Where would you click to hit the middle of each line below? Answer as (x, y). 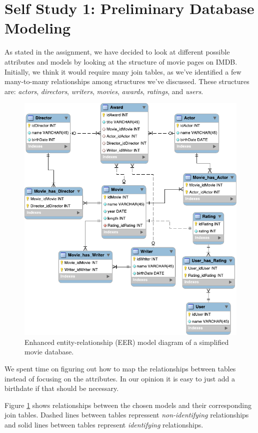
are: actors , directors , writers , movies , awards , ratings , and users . (104, 91)
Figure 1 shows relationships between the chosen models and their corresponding (128, 405)
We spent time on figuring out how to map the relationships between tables (120, 368)
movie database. (49, 352)
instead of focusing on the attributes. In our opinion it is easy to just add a (120, 378)
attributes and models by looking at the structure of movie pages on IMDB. (121, 61)
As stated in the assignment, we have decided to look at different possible (117, 52)
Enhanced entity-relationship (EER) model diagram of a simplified (127, 342)
